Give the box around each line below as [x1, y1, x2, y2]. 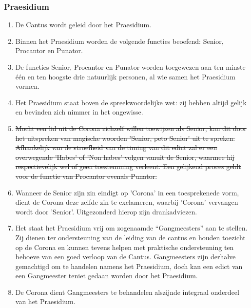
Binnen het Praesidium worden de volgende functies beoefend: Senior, [15, 36, 224, 46]
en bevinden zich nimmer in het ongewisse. [15, 107, 143, 117]
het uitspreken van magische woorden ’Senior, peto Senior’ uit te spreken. [15, 133, 235, 143]
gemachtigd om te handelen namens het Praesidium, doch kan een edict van [15, 261, 243, 271]
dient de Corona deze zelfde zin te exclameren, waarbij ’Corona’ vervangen [15, 197, 238, 207]
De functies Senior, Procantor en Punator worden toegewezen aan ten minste [15, 62, 246, 72]
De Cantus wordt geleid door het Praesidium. [15, 19, 152, 30]
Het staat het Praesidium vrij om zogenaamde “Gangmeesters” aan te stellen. [15, 223, 248, 233]
